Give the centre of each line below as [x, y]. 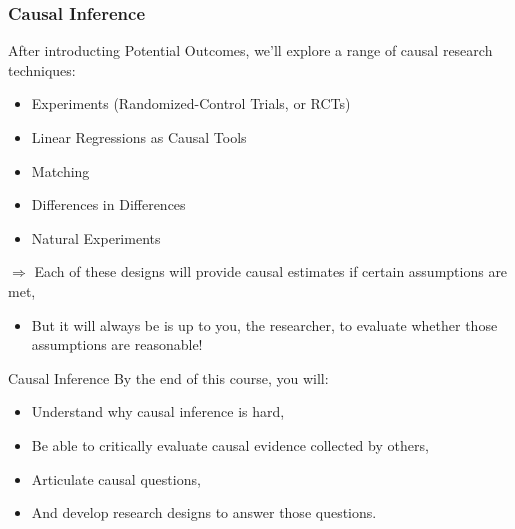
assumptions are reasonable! [117, 344]
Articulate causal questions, [116, 478]
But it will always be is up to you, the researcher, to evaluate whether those [264, 324]
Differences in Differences [108, 204]
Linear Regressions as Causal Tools [139, 137]
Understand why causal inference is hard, [158, 411]
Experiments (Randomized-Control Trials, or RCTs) [191, 103]
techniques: [42, 69]
